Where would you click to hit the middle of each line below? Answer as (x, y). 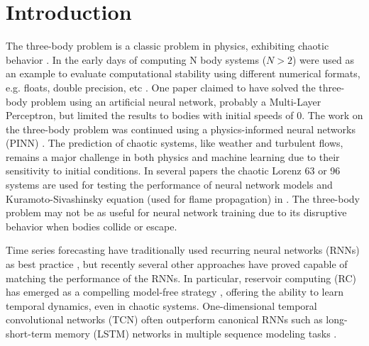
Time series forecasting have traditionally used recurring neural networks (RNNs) (183, 250)
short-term (29, 333)
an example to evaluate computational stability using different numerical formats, (183, 73)
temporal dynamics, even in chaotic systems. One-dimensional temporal (161, 305)
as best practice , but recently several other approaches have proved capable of (177, 264)
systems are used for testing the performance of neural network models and (169, 185)
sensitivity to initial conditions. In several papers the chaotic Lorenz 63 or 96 (173, 171)
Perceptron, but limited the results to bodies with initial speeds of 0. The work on (184, 115)
